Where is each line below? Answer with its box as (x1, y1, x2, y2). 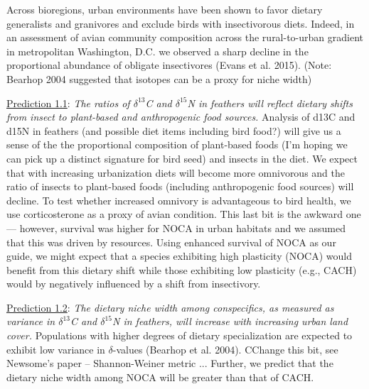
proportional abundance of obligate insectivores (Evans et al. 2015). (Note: (6, 57, 332, 72)
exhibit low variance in (6, 341, 105, 356)
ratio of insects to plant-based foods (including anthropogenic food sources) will (6, 179, 354, 194)
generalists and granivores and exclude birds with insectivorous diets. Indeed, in (6, 16, 355, 31)
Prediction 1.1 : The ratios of (6, 95, 130, 110)
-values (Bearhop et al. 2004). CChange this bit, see (112, 341, 338, 356)
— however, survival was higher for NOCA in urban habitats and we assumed (6, 220, 346, 235)
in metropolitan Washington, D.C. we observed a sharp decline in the (6, 43, 309, 58)
